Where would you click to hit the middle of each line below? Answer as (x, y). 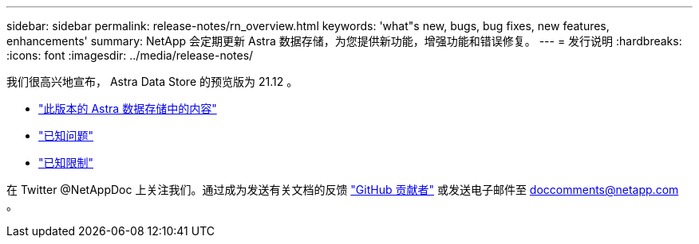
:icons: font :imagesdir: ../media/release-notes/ (130, 55)
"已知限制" (66, 163)
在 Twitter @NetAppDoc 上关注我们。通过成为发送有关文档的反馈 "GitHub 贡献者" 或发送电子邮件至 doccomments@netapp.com (343, 190)
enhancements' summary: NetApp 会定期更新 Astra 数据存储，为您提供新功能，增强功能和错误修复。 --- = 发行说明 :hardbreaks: (344, 41)
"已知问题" (66, 136)
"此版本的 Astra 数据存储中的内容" (128, 108)
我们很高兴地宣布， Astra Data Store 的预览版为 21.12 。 (152, 81)
